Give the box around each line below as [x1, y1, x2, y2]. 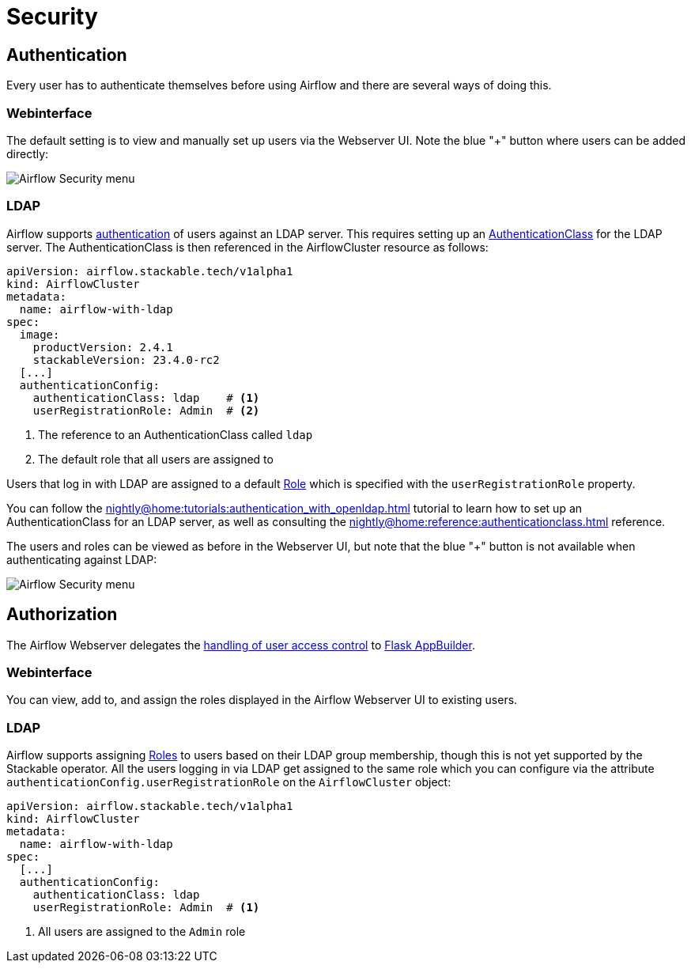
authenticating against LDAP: [6, 552, 157, 566]
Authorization [6, 604, 118, 625]
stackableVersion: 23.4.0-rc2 [32, 353, 220, 366]
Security [6, 3, 98, 30]
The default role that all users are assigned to [38, 452, 274, 466]
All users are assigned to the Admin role [38, 925, 246, 939]
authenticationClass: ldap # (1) [32, 391, 260, 404]
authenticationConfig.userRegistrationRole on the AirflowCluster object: [6, 775, 451, 789]
